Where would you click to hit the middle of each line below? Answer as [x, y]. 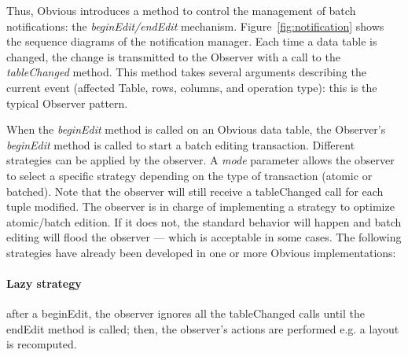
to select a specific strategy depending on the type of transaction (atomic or [189, 175]
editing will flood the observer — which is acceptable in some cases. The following [204, 237]
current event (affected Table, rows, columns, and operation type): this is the [192, 87]
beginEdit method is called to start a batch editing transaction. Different [181, 144]
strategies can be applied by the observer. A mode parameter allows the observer [200, 160]
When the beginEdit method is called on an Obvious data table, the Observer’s [196, 129]
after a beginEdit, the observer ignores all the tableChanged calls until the [186, 313]
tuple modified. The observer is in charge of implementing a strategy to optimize [200, 206]
